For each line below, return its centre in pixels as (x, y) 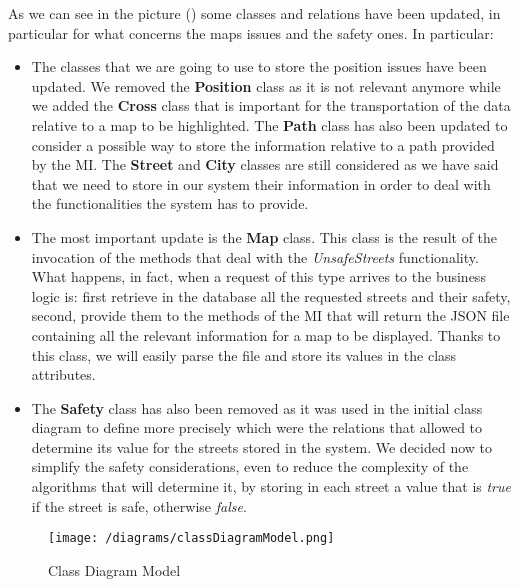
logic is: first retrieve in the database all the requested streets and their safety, (271, 295)
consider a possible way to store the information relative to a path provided (263, 144)
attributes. (63, 374)
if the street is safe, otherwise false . (139, 505)
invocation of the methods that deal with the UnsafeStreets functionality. (255, 256)
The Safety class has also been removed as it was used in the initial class (257, 407)
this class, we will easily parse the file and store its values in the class (244, 354)
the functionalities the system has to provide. (170, 203)
